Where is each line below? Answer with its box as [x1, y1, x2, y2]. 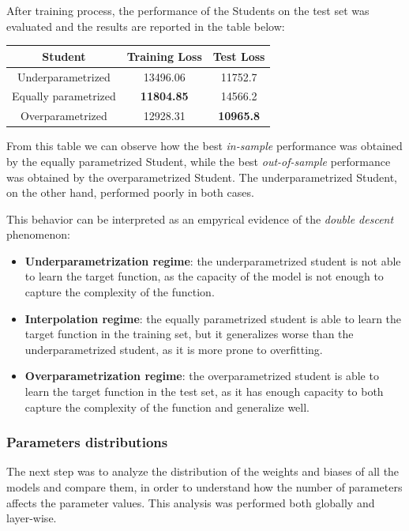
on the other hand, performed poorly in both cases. [6, 184, 254, 201]
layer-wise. [6, 510, 57, 526]
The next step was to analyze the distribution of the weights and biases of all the [6, 463, 400, 480]
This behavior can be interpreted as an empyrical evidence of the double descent [6, 210, 394, 227]
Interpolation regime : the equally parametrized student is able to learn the [24, 310, 402, 326]
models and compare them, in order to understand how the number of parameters [6, 479, 403, 495]
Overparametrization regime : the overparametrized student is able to [24, 367, 379, 384]
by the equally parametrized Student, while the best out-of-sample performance [6, 153, 391, 169]
